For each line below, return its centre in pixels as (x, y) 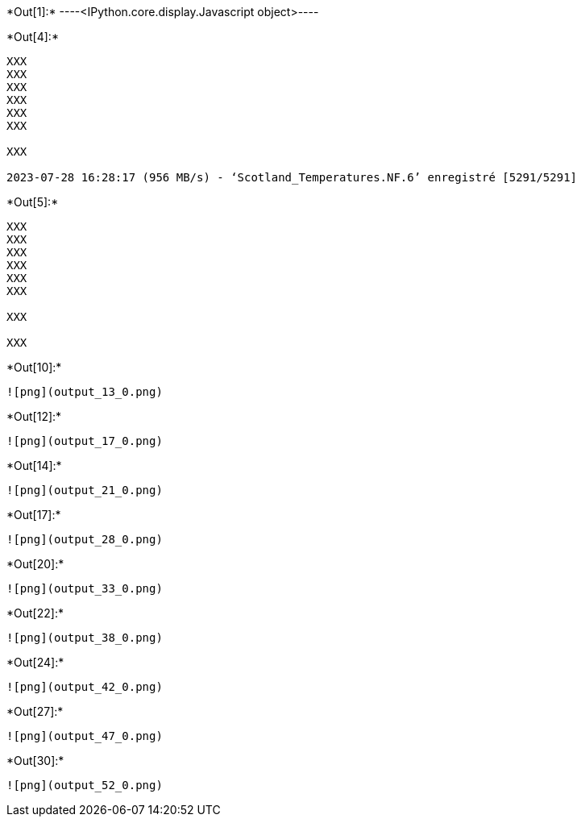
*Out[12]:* (34, 416)
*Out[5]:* (33, 202)
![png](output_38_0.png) (85, 638)
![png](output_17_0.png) (85, 441)
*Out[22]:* (35, 613)
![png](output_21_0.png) (85, 490)
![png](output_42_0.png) (85, 687)
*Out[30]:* (35, 761)
